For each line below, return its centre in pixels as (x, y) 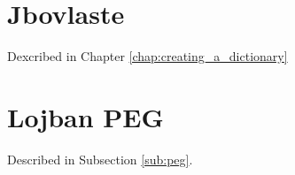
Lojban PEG (85, 116)
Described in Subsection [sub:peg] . (100, 159)
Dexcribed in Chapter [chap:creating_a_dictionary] (147, 56)
